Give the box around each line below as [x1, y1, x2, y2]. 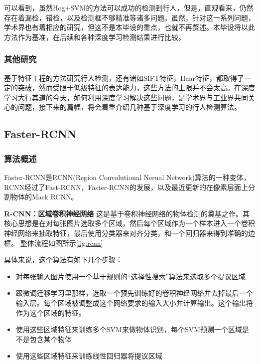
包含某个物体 [29, 334, 72, 344]
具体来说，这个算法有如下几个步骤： [4, 254, 123, 265]
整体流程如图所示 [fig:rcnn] [20, 237, 103, 248]
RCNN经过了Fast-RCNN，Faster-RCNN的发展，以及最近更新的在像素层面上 [4, 182, 248, 192]
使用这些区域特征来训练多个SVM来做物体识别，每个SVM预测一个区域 [15, 324, 243, 335]
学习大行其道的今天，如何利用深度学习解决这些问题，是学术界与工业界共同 [4, 92, 248, 102]
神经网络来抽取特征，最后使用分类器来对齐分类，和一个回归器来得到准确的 [4, 227, 248, 238]
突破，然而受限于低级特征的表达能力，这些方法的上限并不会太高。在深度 [17, 82, 255, 93]
